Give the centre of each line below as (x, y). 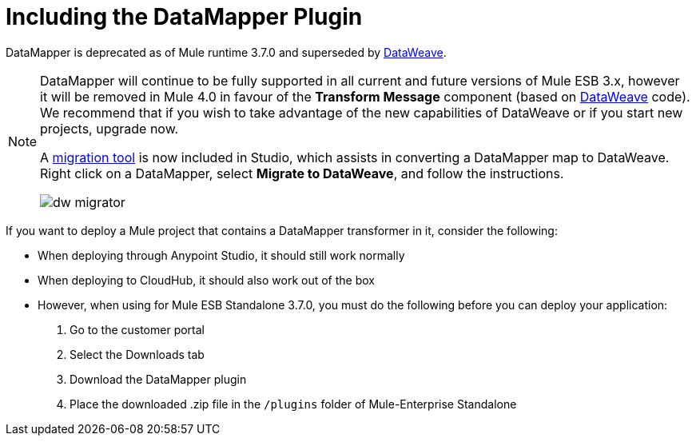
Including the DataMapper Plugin (184, 17)
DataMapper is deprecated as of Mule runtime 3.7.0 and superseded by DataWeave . (226, 52)
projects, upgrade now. (109, 128)
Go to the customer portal (137, 329)
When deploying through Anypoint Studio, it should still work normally (221, 255)
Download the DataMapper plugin (158, 379)
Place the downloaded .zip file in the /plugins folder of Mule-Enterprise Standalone (293, 404)
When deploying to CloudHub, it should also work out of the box (206, 280)
